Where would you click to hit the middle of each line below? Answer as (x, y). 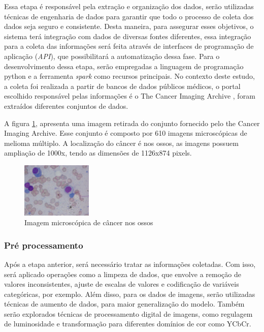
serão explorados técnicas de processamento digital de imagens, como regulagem (128, 313)
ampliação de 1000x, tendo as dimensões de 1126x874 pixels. (98, 153)
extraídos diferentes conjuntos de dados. (66, 105)
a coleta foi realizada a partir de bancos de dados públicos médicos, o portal (122, 86)
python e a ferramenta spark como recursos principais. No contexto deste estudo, (129, 76)
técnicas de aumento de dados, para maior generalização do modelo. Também (124, 304)
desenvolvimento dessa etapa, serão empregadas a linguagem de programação (124, 66)
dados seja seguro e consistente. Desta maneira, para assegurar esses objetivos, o (129, 26)
